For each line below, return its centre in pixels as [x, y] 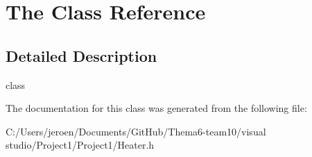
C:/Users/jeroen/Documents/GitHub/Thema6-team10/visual [136, 131]
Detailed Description [81, 55]
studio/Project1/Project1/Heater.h [80, 145]
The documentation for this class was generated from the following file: [156, 108]
